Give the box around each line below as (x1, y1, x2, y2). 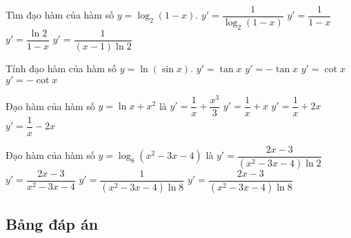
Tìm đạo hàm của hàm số (6, 8, 114, 22)
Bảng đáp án (6, 213, 99, 234)
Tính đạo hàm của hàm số (6, 61, 117, 75)
